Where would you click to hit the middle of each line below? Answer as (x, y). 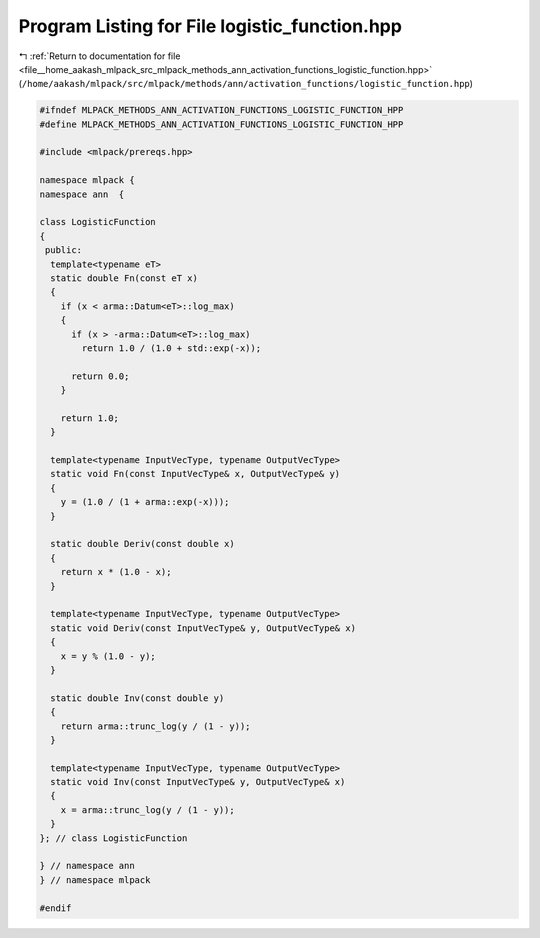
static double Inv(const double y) (137, 698)
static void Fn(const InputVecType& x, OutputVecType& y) (195, 474)
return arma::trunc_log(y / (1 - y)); (155, 726)
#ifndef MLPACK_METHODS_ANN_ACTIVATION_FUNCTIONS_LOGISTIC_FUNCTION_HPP (221, 110)
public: (64, 250)
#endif (55, 908)
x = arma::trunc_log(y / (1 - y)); (147, 809)
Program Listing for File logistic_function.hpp (210, 26)
